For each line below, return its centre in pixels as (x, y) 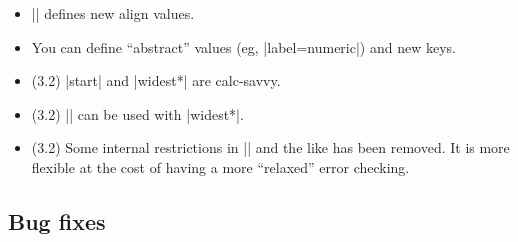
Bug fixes (57, 220)
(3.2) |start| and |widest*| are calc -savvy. (156, 80)
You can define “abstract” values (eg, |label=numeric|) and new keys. (243, 46)
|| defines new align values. (113, 13)
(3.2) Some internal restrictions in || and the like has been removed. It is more (270, 147)
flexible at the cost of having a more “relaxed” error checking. (220, 166)
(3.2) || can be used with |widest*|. (137, 113)
